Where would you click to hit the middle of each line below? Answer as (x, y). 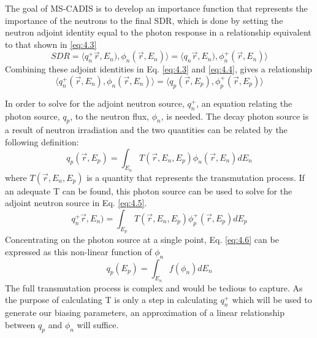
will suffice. (98, 324)
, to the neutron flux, (109, 116)
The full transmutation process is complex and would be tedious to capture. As (154, 287)
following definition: (42, 141)
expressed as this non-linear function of (78, 251)
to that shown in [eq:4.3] (51, 44)
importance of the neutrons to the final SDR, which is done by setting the (144, 20)
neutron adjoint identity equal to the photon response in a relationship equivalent (158, 32)
